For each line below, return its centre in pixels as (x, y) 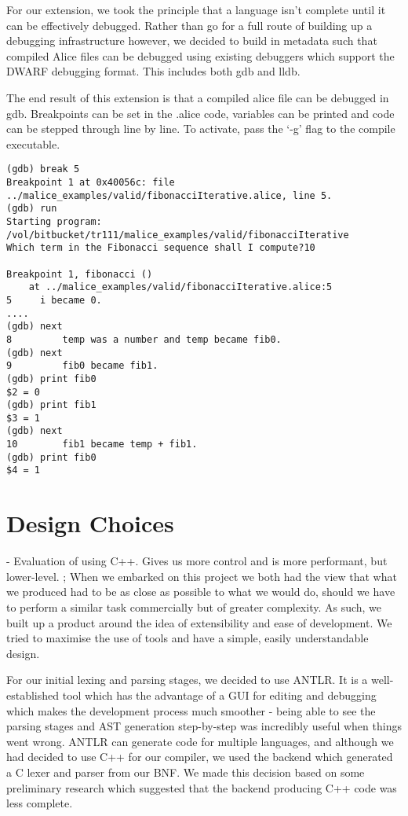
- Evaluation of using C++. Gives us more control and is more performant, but (197, 561)
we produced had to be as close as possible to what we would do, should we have (201, 592)
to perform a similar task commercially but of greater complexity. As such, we (194, 607)
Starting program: (54, 221)
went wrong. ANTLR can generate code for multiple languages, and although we (200, 741)
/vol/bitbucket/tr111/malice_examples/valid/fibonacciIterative (178, 235)
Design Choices (90, 523)
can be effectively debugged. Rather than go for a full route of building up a (189, 25)
